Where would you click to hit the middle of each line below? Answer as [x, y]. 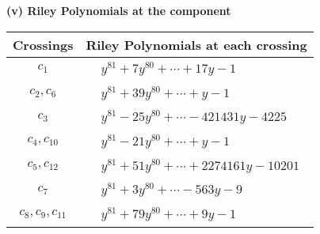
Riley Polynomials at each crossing [196, 44]
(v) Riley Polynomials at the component [119, 10]
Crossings [43, 44]
